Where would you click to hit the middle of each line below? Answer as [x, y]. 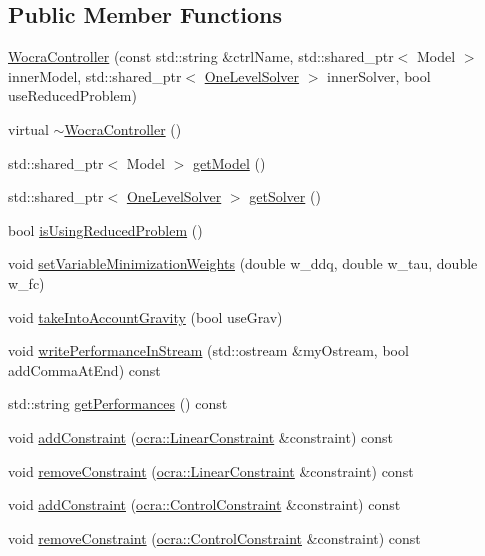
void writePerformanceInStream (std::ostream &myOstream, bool [208, 350]
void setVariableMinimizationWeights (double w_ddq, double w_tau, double [243, 263]
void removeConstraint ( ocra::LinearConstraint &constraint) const [211, 470]
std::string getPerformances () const [118, 403]
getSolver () [285, 196]
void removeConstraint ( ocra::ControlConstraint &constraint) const [214, 537]
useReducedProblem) [72, 95]
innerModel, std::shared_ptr [95, 75]
